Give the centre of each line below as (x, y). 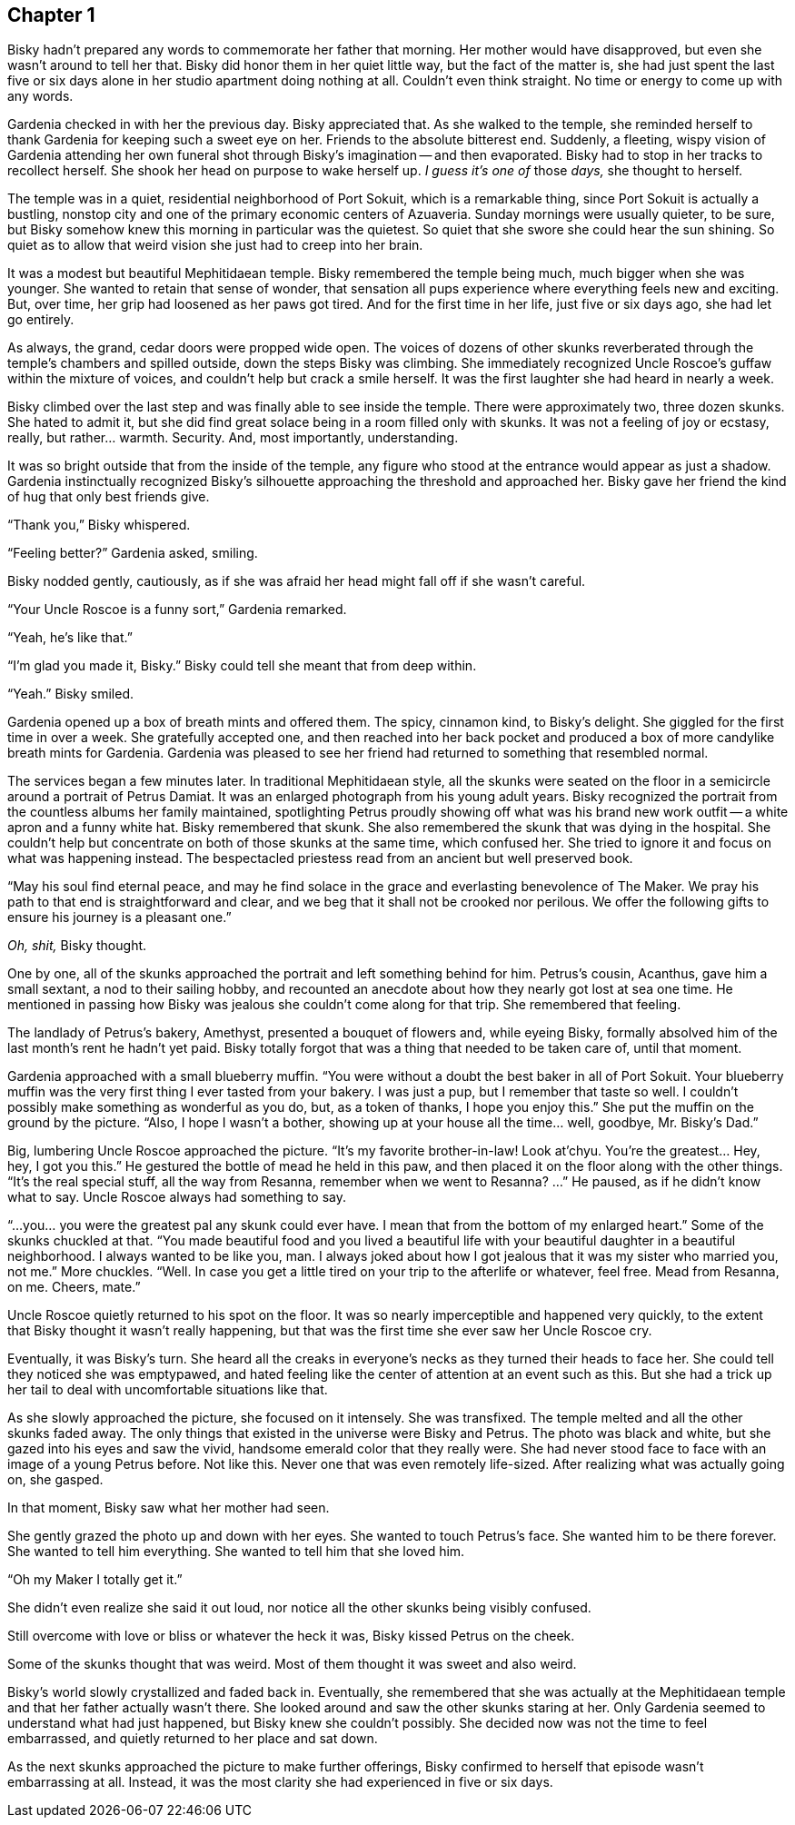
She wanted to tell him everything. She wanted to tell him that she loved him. (236, 1552)
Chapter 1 (51, 15)
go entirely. (41, 320)
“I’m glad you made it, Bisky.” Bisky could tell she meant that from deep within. (242, 666)
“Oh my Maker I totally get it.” (95, 1580)
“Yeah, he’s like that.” (70, 638)
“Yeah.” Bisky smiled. (71, 694)
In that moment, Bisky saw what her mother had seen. (169, 1508)
